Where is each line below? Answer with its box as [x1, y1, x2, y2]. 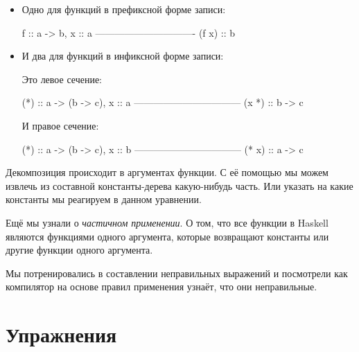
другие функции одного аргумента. [6, 243, 153, 257]
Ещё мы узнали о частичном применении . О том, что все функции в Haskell [6, 215, 329, 229]
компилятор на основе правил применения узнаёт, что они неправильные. [6, 279, 317, 294]
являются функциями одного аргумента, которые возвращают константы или [6, 229, 329, 243]
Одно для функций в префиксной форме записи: [21, 2, 226, 16]
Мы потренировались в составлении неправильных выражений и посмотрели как [6, 265, 348, 280]
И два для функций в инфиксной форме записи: [21, 49, 224, 63]
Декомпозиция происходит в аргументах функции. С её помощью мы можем [6, 165, 329, 179]
